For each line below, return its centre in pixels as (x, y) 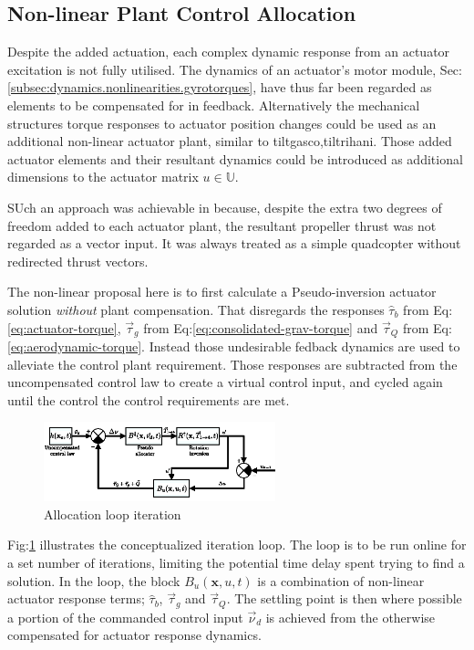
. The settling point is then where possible (344, 598)
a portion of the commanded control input (125, 617)
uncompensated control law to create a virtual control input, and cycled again (225, 382)
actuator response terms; (76, 598)
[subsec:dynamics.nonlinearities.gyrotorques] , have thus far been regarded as (220, 87)
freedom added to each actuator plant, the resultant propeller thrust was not (222, 225)
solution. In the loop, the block (94, 580)
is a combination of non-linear (341, 580)
